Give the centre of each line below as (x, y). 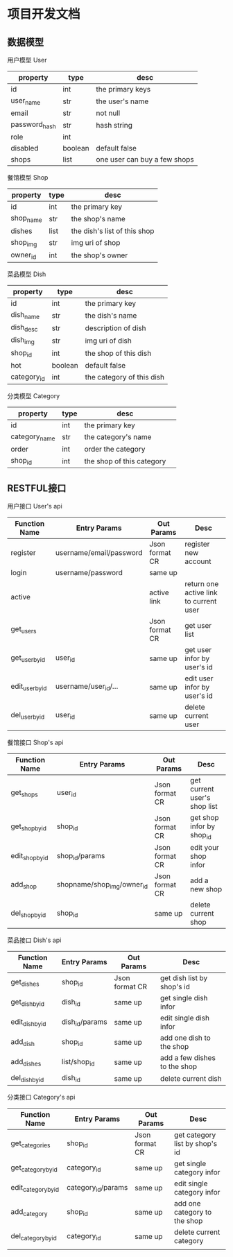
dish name (25, 315)
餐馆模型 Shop (28, 178)
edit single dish (185, 1018)
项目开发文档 (44, 14)
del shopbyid (28, 914)
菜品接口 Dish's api (34, 940)
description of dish (115, 328)
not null (108, 113)
